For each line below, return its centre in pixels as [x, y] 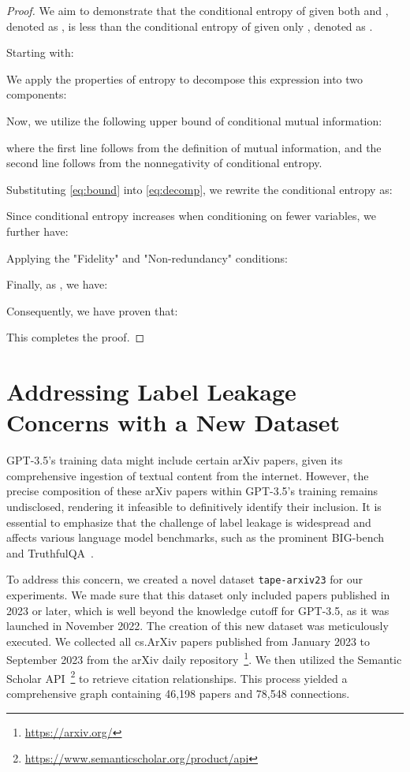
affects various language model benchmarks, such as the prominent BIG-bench [196, 537]
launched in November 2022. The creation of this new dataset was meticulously [198, 626]
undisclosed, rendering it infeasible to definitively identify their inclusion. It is [194, 506]
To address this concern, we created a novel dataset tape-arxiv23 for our [184, 579]
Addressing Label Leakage [151, 392]
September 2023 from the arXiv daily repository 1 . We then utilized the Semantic [204, 658]
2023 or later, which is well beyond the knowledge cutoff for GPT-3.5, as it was [198, 610]
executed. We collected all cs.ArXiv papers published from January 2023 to [188, 641]
